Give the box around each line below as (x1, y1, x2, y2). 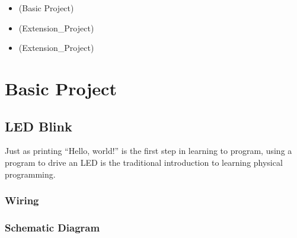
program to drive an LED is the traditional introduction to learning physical (5, 156, 283, 168)
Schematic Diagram (5, 220, 100, 234)
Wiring (5, 193, 39, 208)
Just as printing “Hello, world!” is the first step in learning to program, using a (5, 144, 292, 157)
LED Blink (5, 117, 72, 135)
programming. (5, 168, 56, 180)
